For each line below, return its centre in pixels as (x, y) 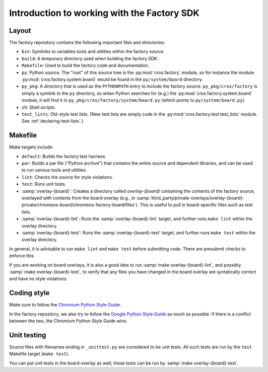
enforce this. (22, 256)
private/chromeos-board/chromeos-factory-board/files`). (80, 205)
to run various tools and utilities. (54, 170)
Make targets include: (32, 147)
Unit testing (28, 335)
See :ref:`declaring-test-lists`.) (53, 121)
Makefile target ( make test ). (39, 354)
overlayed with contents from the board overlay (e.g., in (78, 198)
